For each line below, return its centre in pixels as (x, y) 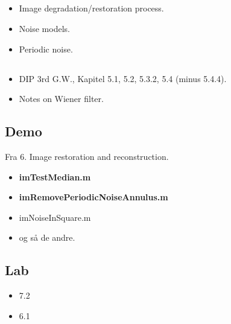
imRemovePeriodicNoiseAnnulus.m (93, 197)
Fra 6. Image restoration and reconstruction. (87, 156)
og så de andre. (47, 237)
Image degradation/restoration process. (91, 8)
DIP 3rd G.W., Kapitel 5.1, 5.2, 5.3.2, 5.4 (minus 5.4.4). (123, 78)
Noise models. (44, 28)
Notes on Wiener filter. (61, 99)
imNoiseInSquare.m (55, 217)
